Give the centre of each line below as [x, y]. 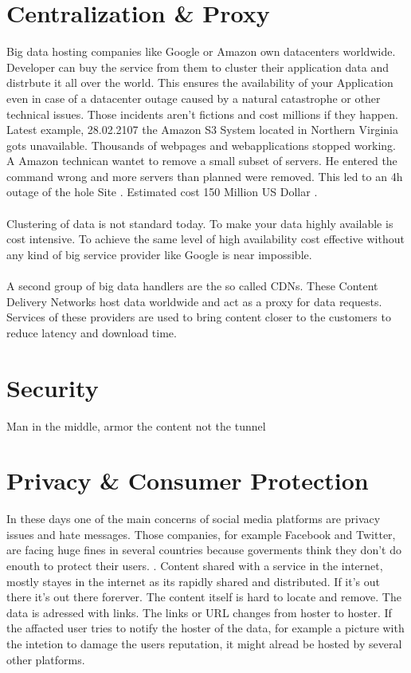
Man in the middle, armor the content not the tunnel [136, 425]
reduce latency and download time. [92, 332]
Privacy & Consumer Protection [188, 480]
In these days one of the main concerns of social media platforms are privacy [194, 519]
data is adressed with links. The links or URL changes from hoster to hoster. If [199, 612]
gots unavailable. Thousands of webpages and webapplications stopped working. [201, 145]
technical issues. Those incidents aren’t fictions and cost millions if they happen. [202, 114]
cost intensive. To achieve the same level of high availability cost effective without [205, 239]
